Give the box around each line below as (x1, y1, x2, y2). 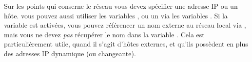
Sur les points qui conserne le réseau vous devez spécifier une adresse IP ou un (4, 1, 238, 11)
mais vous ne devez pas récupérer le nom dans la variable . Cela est (4, 29, 205, 39)
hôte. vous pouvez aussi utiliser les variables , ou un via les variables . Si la (4, 10, 228, 20)
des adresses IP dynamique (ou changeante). (4, 48, 136, 58)
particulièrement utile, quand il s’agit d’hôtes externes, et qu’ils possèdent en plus (4, 39, 248, 49)
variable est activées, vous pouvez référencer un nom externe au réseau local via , (4, 20, 246, 30)
